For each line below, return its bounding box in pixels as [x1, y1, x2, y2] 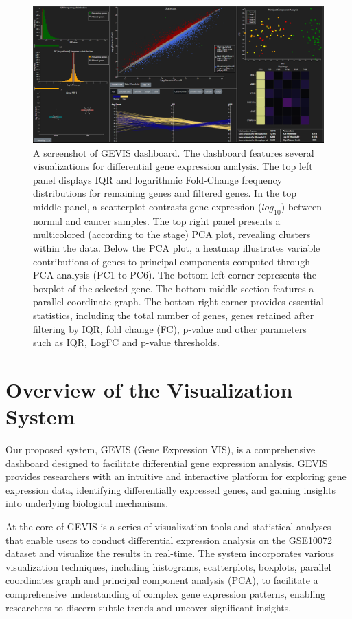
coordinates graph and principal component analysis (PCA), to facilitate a [5, 573, 318, 587]
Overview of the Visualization [5, 375, 293, 403]
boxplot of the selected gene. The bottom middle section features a [33, 281, 314, 295]
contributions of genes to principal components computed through [33, 254, 311, 268]
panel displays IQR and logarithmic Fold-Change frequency [33, 172, 283, 186]
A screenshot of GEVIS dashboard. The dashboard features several [33, 145, 314, 160]
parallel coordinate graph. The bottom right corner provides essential [33, 294, 324, 309]
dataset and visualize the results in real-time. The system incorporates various [5, 546, 335, 561]
